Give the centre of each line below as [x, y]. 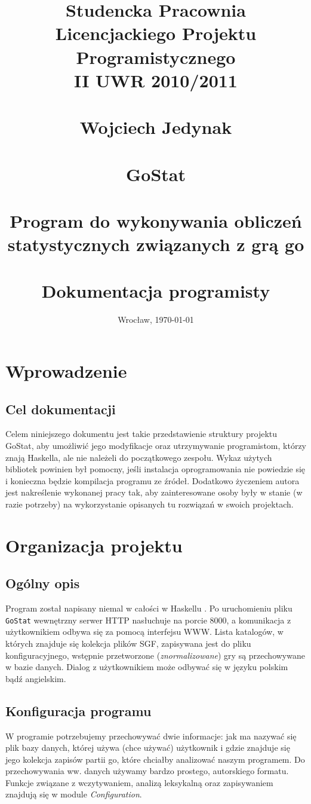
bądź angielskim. [36, 678]
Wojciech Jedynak [156, 127]
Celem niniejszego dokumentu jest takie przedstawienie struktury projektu [141, 434]
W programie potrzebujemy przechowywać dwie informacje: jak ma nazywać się [151, 736]
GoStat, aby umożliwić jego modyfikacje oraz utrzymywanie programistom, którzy [156, 445]
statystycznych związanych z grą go [156, 244]
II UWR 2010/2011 [156, 80]
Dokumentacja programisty [156, 291]
